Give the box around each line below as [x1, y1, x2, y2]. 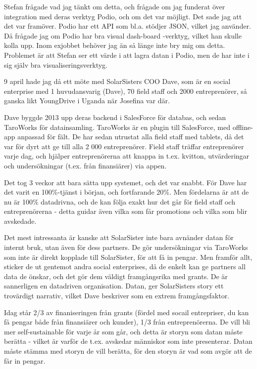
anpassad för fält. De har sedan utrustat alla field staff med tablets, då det [17, 131, 244, 142]
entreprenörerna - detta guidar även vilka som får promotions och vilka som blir [4, 206, 247, 216]
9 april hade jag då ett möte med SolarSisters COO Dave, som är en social [4, 76, 231, 86]
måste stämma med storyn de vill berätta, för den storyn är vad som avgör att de [4, 346, 252, 356]
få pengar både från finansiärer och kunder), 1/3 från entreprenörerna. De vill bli [4, 317, 250, 327]
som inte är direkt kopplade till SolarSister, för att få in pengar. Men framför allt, [4, 251, 253, 262]
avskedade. [4, 215, 37, 226]
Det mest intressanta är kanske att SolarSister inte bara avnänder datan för [4, 232, 234, 243]
